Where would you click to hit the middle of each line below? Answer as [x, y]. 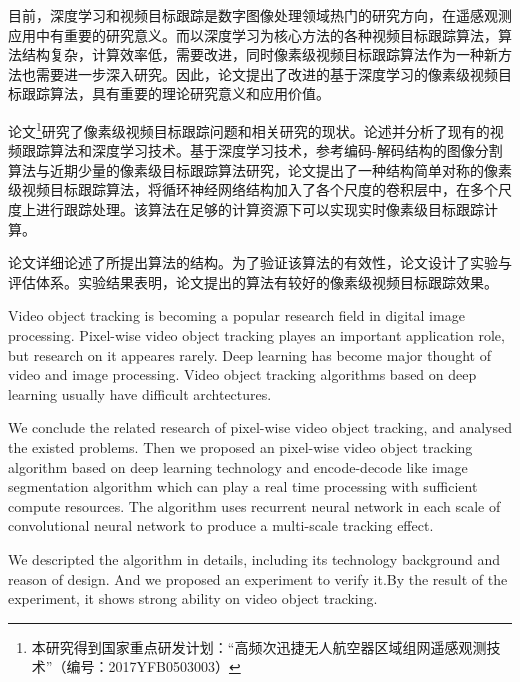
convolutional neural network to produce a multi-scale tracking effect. [221, 525]
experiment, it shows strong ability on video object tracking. [193, 598]
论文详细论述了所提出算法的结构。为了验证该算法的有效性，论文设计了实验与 [260, 262]
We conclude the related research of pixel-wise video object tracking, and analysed [260, 427]
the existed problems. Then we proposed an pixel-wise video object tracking [240, 446]
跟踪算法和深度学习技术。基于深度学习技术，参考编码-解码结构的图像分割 [262, 150]
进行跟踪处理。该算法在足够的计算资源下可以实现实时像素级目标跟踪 [259, 209]
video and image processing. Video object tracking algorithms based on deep [242, 374]
